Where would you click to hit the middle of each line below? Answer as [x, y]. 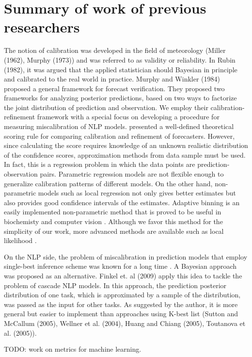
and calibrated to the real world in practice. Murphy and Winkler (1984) [112, 79]
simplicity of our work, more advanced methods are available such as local [114, 231]
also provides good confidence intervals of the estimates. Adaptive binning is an [122, 202]
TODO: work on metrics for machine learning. [73, 349]
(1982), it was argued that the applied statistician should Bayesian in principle [121, 69]
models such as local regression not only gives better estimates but [137, 193]
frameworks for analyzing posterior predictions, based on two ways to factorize [120, 98]
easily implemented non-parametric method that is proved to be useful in [113, 212]
